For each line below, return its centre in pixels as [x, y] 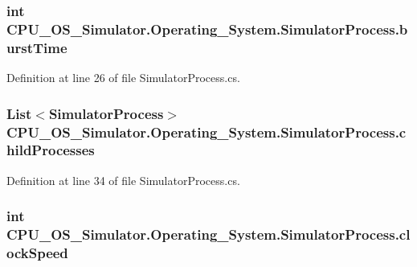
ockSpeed [37, 253]
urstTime [37, 47]
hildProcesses [51, 150]
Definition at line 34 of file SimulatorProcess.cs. [123, 180]
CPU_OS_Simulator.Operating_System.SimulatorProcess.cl [208, 234]
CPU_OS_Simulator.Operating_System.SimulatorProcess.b [207, 29]
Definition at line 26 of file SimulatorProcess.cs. [123, 78]
